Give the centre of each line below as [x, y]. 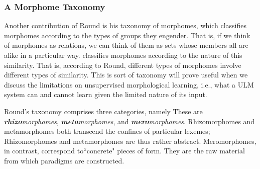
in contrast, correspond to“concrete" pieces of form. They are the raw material [124, 151]
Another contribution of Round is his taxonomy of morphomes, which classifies [125, 25]
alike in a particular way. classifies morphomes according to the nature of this [123, 55]
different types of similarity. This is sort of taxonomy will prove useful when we [126, 75]
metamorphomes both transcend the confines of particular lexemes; [107, 131]
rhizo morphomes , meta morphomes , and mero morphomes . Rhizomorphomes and [129, 121]
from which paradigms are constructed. [64, 160]
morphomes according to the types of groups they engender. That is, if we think [127, 35]
